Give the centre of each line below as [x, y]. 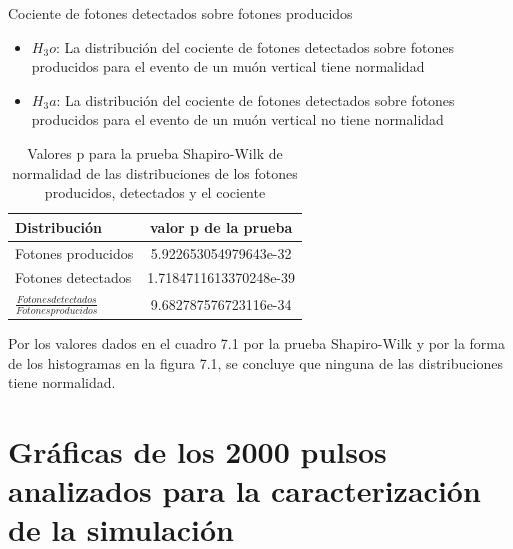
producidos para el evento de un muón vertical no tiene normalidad [237, 119]
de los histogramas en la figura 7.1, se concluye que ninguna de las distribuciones [255, 362]
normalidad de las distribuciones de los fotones [155, 172]
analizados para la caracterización [244, 490]
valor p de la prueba [221, 226]
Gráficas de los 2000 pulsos [197, 451]
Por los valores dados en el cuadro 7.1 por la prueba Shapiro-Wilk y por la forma [256, 343]
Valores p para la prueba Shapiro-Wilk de [155, 152]
